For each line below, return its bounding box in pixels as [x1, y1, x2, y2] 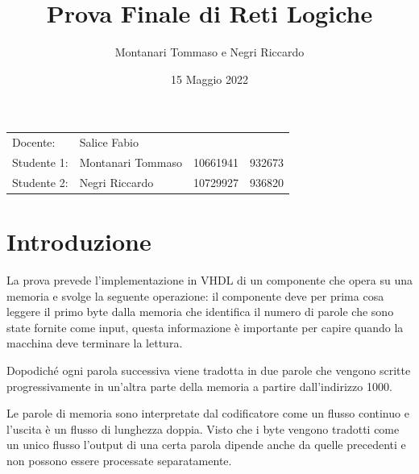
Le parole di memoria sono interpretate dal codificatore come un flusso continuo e [6, 405, 409, 422]
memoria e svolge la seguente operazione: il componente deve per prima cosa [6, 287, 384, 304]
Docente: [12, 134, 56, 151]
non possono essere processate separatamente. [6, 451, 232, 468]
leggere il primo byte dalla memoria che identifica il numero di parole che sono [6, 303, 394, 320]
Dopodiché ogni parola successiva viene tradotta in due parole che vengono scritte [6, 361, 411, 378]
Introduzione [6, 225, 151, 258]
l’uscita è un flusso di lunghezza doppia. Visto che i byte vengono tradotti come [6, 420, 400, 437]
